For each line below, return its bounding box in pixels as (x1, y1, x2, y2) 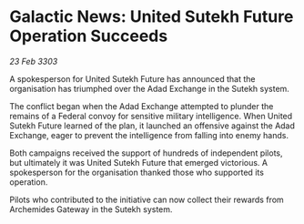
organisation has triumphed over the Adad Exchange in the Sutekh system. (9, 83, 289, 94)
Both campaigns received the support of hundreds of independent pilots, (9, 148, 284, 158)
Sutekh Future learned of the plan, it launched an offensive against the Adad (9, 120, 296, 131)
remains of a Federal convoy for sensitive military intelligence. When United (9, 110, 293, 121)
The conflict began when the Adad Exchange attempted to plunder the (9, 100, 274, 111)
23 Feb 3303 (9, 56, 58, 66)
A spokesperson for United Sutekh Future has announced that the (9, 73, 257, 84)
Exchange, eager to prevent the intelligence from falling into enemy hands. (9, 129, 289, 140)
